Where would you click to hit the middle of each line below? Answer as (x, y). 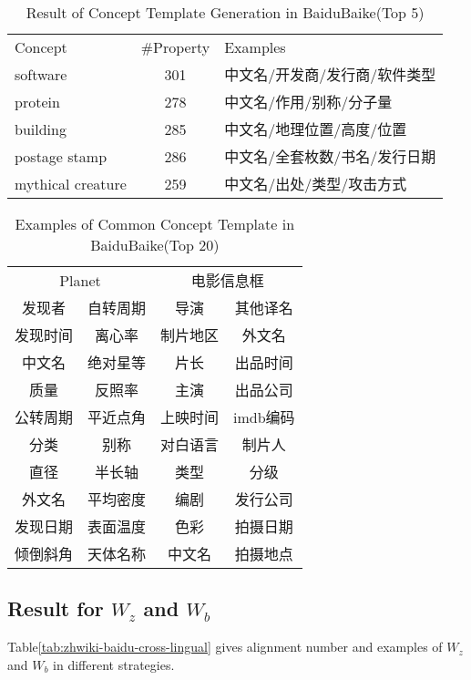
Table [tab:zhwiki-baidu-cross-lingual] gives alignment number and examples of (225, 647)
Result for (56, 608)
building (41, 129)
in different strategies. (114, 664)
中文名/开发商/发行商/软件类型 (330, 74)
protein (37, 101)
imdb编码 (264, 417)
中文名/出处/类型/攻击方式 (316, 184)
